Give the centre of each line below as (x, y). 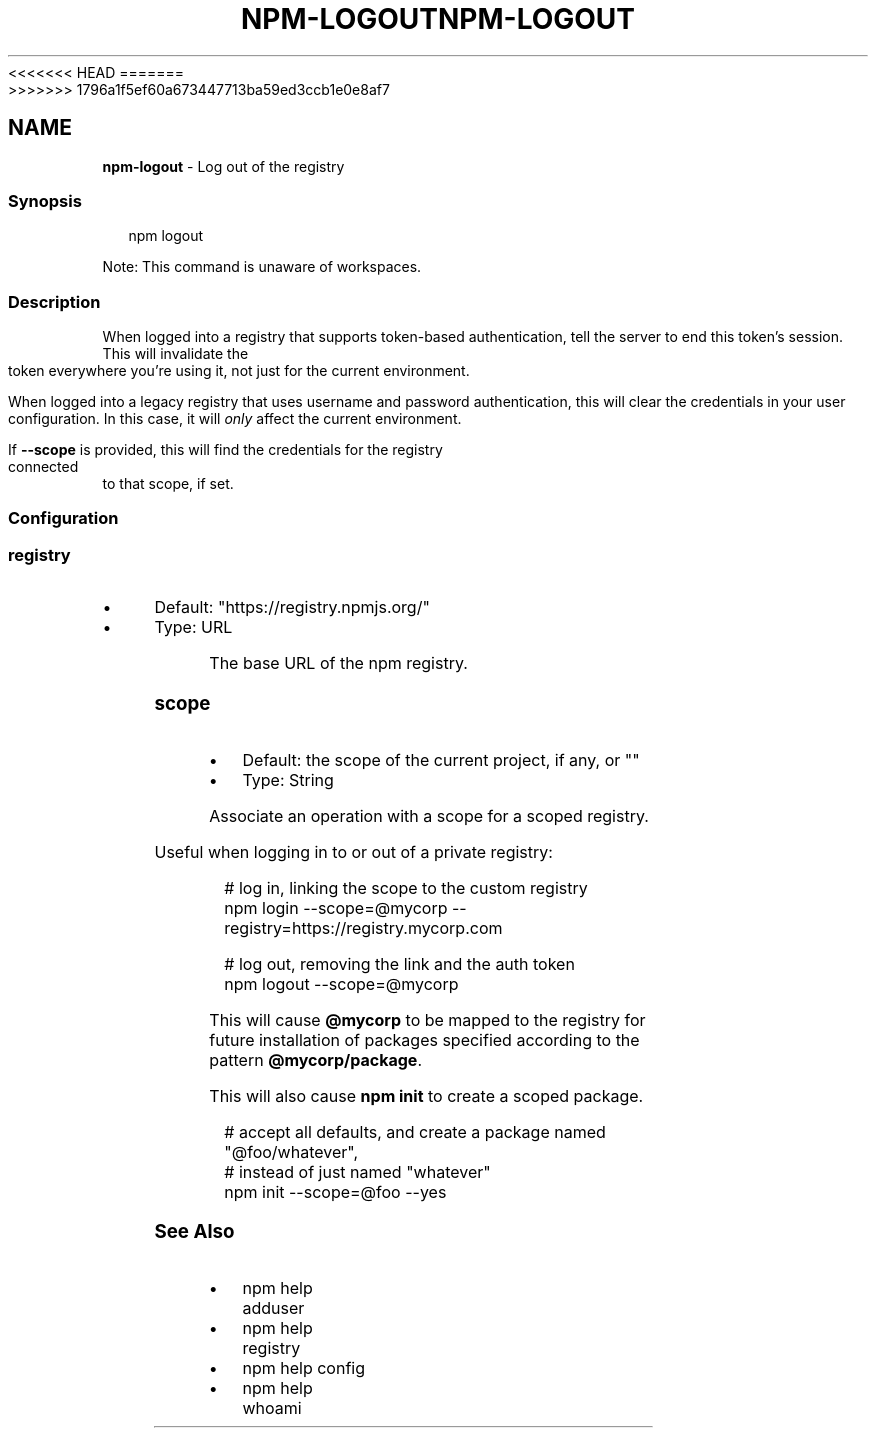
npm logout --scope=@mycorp (341, 983)
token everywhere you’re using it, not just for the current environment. (239, 371)
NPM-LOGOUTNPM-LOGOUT (438, 19)
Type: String (288, 779)
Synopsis (45, 200)
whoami (272, 1408)
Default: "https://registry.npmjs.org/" (292, 607)
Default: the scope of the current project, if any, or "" (441, 759)
